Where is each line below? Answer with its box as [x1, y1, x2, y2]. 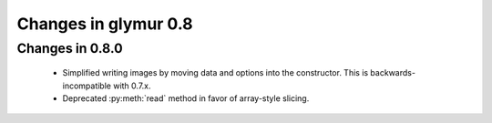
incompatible [62, 80, 111, 91]
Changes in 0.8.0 [16, 40, 123, 56]
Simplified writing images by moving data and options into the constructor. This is [62, 67, 369, 78]
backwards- [370, 67, 416, 78]
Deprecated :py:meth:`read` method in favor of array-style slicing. [62, 92, 310, 104]
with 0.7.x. [112, 80, 151, 91]
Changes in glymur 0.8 [16, 14, 193, 34]
